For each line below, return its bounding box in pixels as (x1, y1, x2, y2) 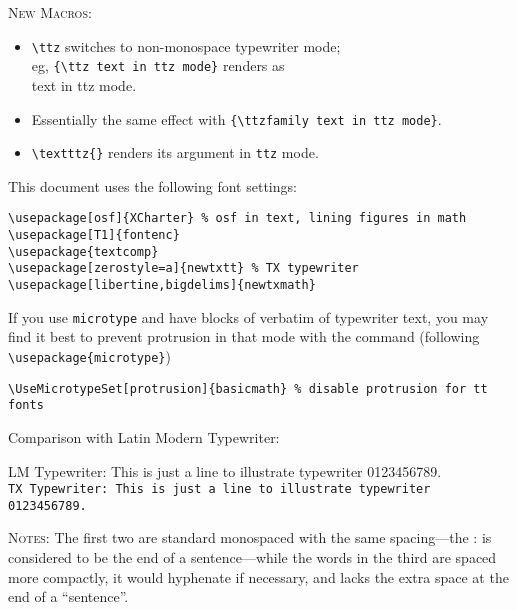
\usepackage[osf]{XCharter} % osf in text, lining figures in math (8, 211, 467, 226)
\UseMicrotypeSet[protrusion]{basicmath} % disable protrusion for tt (8, 381, 488, 396)
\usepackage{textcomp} (8, 244, 159, 259)
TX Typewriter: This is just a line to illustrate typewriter (8, 482, 431, 497)
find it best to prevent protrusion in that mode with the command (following (8, 326, 480, 347)
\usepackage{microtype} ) (8, 345, 171, 366)
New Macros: (8, 2, 92, 22)
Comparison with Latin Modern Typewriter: (8, 426, 280, 447)
